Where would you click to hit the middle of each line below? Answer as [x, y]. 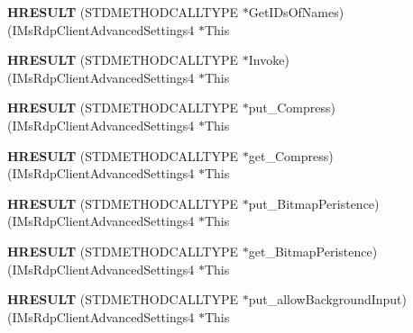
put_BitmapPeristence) [314, 203]
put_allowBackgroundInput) [327, 299]
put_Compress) [292, 108]
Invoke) [269, 60]
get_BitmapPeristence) [313, 251]
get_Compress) [291, 155]
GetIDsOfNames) [296, 12]
